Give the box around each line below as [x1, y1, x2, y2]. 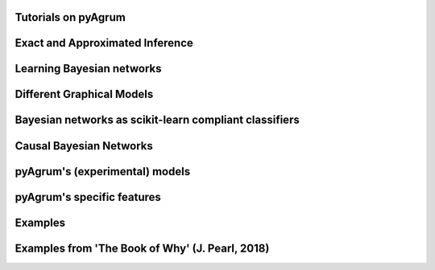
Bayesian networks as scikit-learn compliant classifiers [14, 113, 300, 127]
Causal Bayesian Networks [14, 139, 153, 153]
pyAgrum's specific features [14, 190, 161, 204]
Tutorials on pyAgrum [14, 10, 126, 24]
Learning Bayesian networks [14, 62, 162, 76]
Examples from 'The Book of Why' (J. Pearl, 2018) [14, 241, 270, 255]
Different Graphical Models [14, 88, 154, 101]
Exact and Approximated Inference [14, 36, 193, 50]
